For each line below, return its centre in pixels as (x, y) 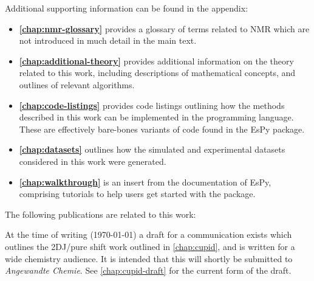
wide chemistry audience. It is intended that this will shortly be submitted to (149, 258)
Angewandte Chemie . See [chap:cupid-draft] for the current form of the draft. (148, 270)
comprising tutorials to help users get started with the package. (137, 194)
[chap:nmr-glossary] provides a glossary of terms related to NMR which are (164, 28)
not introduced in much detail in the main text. (108, 40)
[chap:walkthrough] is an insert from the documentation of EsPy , (145, 182)
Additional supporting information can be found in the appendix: (127, 8)
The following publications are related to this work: (101, 214)
